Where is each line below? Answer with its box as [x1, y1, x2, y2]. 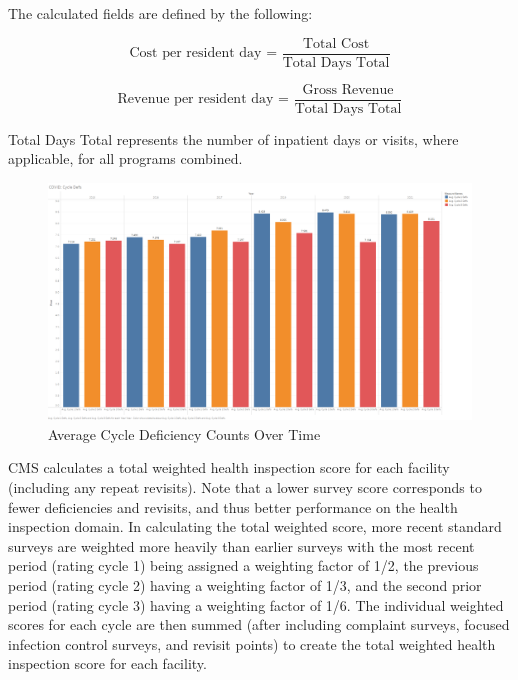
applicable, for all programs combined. [8, 148, 243, 169]
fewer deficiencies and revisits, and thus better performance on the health [8, 496, 458, 517]
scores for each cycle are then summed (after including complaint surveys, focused [8, 614, 510, 635]
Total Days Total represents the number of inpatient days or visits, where [8, 128, 459, 149]
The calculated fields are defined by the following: [8, 3, 313, 23]
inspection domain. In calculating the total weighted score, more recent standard [8, 516, 502, 537]
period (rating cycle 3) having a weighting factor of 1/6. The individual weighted [8, 594, 504, 615]
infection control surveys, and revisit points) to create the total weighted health [8, 633, 496, 654]
